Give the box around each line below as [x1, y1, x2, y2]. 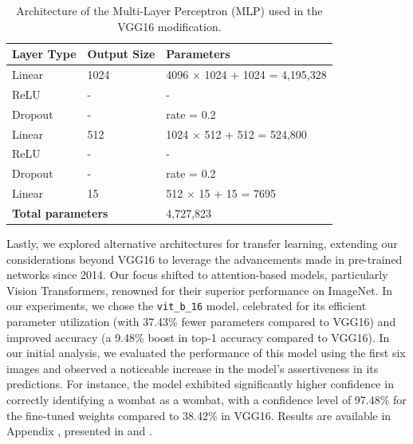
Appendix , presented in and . [6, 422, 152, 439]
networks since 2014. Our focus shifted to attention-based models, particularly [6, 266, 388, 283]
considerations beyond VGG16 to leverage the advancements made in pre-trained [6, 250, 403, 267]
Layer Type [12, 45, 77, 62]
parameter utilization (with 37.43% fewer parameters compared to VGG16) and [6, 313, 396, 330]
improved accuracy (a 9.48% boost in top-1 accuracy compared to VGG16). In [6, 328, 390, 345]
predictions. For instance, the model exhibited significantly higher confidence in [6, 375, 394, 392]
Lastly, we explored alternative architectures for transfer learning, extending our [6, 235, 398, 252]
